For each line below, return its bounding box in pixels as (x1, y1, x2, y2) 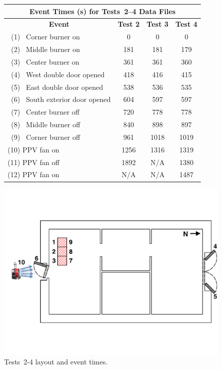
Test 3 (146, 19, 169, 29)
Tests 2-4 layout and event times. (4, 356, 108, 366)
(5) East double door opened (11, 81, 103, 92)
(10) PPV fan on (8, 144, 60, 154)
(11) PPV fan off (8, 156, 60, 167)
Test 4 (175, 19, 198, 29)
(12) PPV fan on (8, 169, 60, 180)
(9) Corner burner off (11, 131, 80, 142)
